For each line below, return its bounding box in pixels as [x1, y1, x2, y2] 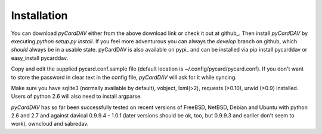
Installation [11, 9, 68, 22]
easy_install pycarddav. [11, 54, 69, 62]
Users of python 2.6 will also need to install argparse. [11, 92, 143, 100]
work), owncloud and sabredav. [11, 120, 89, 127]
